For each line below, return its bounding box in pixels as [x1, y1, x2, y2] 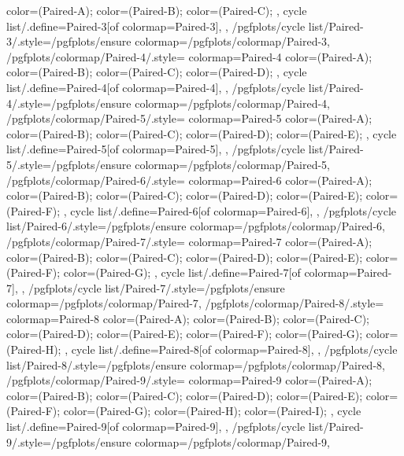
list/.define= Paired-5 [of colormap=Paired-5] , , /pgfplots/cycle [6, 141, 306, 157]
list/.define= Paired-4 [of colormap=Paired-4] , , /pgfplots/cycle [6, 79, 306, 95]
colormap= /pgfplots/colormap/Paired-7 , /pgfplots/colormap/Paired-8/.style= [6, 295, 384, 311]
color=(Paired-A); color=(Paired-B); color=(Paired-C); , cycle [6, 2, 307, 18]
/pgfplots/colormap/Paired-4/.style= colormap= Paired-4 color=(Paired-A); [6, 48, 372, 64]
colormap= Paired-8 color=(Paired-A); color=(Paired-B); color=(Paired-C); [6, 310, 369, 326]
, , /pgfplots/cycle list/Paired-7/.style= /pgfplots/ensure [14, 279, 285, 296]
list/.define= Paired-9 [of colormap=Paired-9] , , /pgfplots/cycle [6, 418, 306, 435]
